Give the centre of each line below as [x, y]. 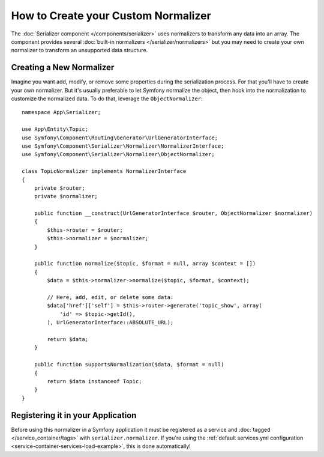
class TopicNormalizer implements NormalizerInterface [104, 171]
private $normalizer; [66, 196]
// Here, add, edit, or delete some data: [110, 297]
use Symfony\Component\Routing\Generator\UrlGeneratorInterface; [120, 138]
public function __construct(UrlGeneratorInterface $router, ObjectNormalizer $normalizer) [173, 213]
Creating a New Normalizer [63, 68]
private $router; [59, 188]
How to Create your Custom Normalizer [111, 16]
